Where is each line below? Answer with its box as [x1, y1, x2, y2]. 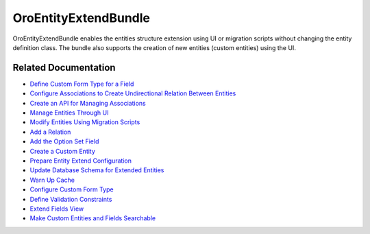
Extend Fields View [29, 204, 84, 213]
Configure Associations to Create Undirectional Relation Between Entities [29, 89, 236, 97]
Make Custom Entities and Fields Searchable [29, 214, 156, 222]
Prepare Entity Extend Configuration [29, 156, 132, 165]
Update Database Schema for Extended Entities [29, 166, 164, 174]
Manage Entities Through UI [29, 108, 109, 117]
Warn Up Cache [29, 176, 75, 184]
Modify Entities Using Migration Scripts [29, 118, 140, 126]
